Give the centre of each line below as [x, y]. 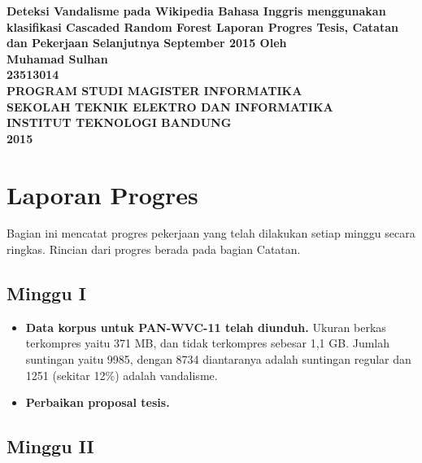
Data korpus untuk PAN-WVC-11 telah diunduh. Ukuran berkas [206, 327]
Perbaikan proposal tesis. [98, 402]
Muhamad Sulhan [57, 58]
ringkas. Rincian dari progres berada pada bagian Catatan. [154, 249]
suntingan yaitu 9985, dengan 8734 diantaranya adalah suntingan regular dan [218, 359]
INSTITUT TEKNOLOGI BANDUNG [119, 122]
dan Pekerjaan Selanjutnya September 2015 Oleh [147, 43]
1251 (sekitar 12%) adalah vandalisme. [122, 375]
